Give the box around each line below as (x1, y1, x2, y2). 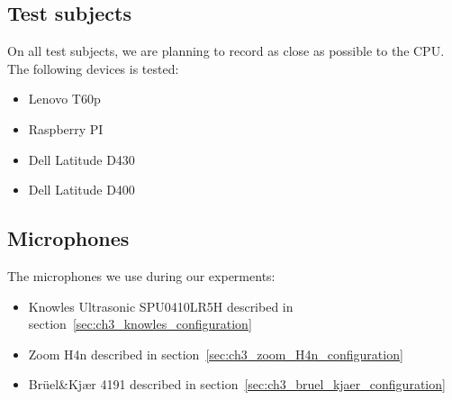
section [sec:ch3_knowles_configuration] (28, 314, 252, 333)
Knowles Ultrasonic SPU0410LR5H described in (28, 296, 294, 315)
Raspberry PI (28, 119, 104, 138)
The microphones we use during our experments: (7, 266, 276, 285)
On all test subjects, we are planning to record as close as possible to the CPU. (7, 41, 445, 60)
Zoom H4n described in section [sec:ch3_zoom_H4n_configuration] (28, 344, 403, 363)
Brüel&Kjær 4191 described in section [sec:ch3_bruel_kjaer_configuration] (28, 375, 446, 394)
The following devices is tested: (7, 59, 179, 77)
